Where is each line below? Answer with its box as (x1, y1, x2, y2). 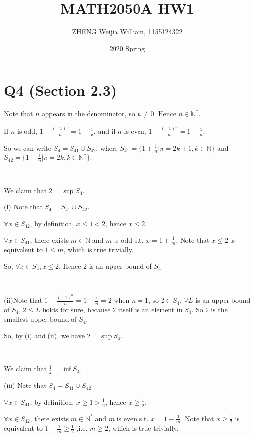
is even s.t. (116, 413, 149, 423)
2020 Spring (109, 43, 145, 53)
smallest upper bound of (4, 314, 77, 324)
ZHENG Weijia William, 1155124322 (72, 26, 183, 37)
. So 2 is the (191, 304, 228, 314)
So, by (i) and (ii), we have (4, 331, 85, 341)
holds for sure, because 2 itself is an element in (42, 304, 183, 314)
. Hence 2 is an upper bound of (58, 261, 152, 271)
